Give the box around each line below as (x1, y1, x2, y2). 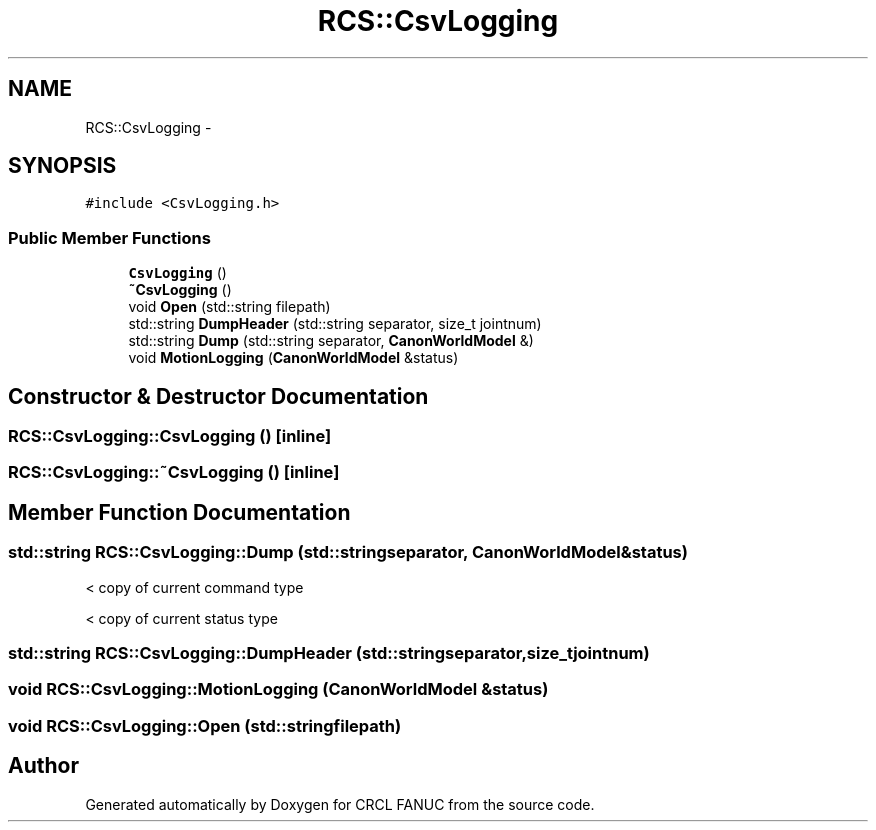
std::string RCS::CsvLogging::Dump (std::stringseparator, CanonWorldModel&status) (8, 542, 688, 563)
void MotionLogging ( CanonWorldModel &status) (128, 349, 459, 367)
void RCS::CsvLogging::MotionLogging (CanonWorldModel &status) (8, 679, 549, 700)
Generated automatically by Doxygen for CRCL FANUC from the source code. (85, 795, 595, 813)
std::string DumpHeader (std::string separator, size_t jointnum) (128, 315, 542, 333)
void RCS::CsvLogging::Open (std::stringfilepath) (8, 715, 402, 736)
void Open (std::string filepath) (128, 298, 331, 316)
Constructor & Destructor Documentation (8, 383, 429, 409)
